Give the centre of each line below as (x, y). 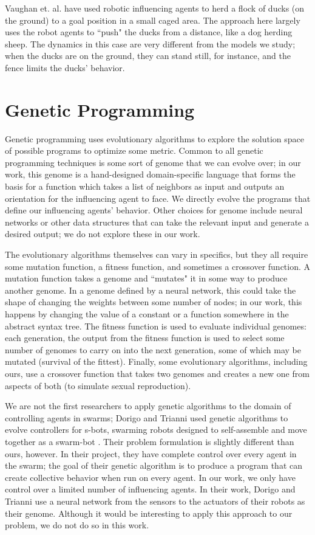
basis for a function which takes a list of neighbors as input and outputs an (145, 186)
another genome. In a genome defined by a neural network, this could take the (151, 290)
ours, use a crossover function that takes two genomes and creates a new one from (157, 373)
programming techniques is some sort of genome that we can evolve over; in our (153, 162)
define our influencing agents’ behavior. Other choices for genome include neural (154, 210)
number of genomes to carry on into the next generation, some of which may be (153, 349)
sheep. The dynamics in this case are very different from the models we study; (150, 43)
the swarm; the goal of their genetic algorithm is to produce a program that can (154, 465)
